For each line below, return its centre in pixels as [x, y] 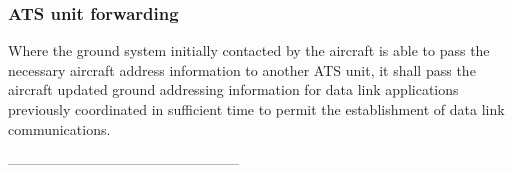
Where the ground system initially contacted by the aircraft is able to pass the [249, 50]
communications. [59, 128]
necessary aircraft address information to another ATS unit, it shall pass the [242, 69]
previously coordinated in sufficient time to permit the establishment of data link [256, 109]
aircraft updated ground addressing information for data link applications [233, 89]
